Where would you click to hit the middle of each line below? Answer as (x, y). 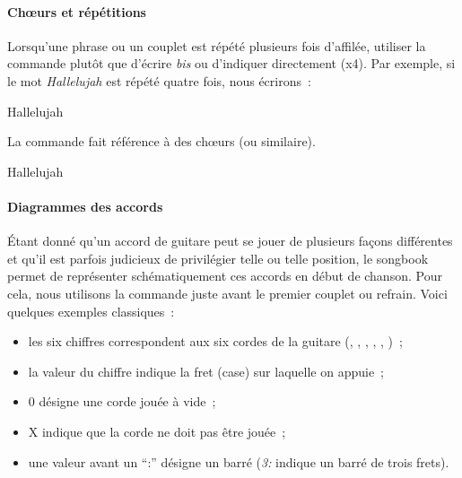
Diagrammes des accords (85, 206)
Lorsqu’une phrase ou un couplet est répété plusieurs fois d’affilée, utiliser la (217, 45)
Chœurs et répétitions (77, 11)
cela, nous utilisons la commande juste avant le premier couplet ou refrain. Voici (227, 293)
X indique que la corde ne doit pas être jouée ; (157, 431)
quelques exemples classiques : (91, 311)
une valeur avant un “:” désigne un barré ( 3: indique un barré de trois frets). (239, 461)
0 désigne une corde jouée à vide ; (122, 401)
